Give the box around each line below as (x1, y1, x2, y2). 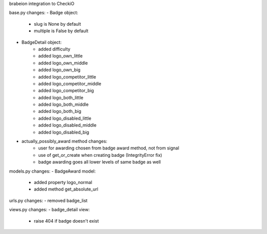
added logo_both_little (38, 94, 84, 100)
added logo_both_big (38, 108, 82, 114)
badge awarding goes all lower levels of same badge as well (38, 159, 161, 165)
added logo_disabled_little (38, 115, 91, 121)
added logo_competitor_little (38, 74, 96, 80)
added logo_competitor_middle (38, 81, 101, 87)
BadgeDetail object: (21, 39, 62, 45)
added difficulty (38, 46, 71, 52)
